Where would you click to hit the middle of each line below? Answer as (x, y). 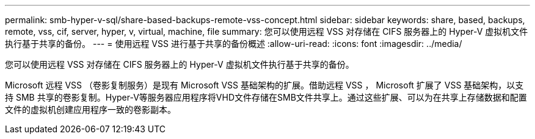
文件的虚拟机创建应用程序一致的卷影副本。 (90, 109)
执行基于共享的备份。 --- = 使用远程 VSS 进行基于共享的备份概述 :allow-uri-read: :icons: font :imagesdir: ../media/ (234, 44)
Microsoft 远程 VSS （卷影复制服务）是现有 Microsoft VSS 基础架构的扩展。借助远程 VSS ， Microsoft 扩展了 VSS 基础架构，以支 (264, 85)
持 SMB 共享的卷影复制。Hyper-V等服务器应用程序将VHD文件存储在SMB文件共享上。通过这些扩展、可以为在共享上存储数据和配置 (266, 97)
